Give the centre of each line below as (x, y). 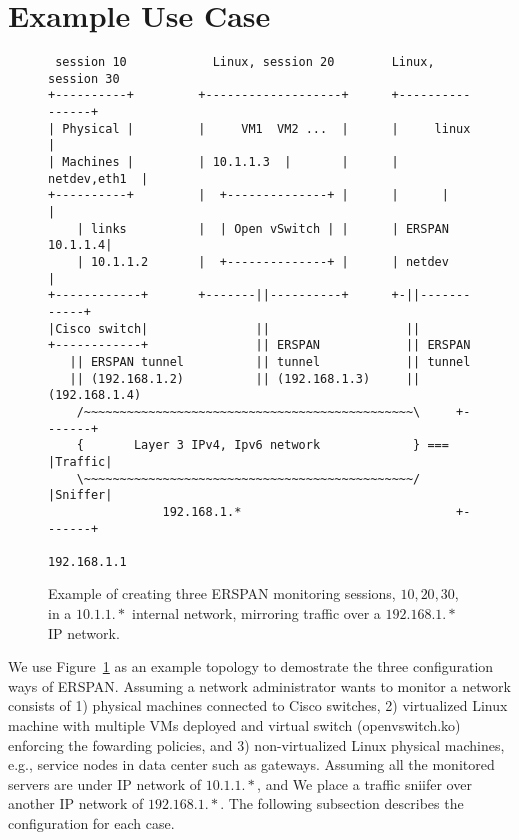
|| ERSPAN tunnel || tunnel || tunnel (270, 361)
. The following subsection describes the (342, 803)
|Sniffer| (80, 495)
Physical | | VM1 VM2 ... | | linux (266, 128)
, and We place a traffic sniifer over (364, 783)
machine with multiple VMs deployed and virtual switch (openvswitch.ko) (234, 725)
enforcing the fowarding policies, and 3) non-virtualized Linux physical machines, (256, 744)
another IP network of (76, 803)
